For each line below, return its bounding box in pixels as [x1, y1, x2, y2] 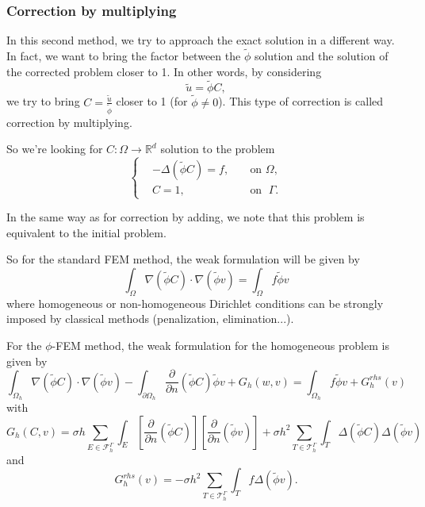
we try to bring [6, 93, 80, 109]
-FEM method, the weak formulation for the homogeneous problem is [52, 337, 389, 354]
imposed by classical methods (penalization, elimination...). [6, 310, 294, 327]
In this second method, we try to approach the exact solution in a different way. [6, 32, 395, 48]
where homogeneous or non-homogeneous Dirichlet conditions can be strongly [6, 294, 384, 311]
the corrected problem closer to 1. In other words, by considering [6, 63, 322, 79]
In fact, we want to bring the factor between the [6, 48, 241, 64]
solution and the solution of [254, 48, 389, 64]
